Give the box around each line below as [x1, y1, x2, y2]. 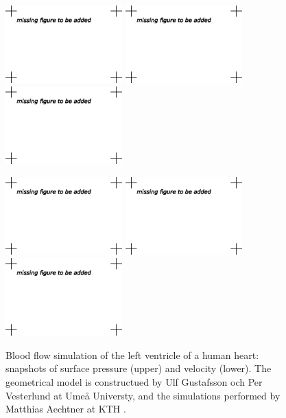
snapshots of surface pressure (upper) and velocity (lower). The [5, 361, 272, 375]
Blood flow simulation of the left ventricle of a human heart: [5, 347, 259, 362]
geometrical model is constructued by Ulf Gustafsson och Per [5, 375, 263, 389]
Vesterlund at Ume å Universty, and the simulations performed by [5, 388, 281, 402]
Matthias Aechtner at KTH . [5, 402, 126, 416]
